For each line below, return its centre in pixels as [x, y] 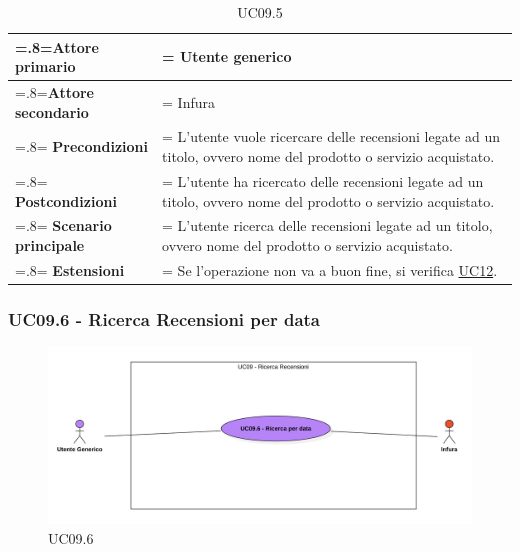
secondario [52, 111]
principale [50, 244]
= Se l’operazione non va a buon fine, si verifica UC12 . [330, 269]
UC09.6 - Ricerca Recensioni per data [164, 318]
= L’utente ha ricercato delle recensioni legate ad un [323, 180]
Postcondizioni [66, 200]
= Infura [188, 101]
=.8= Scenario [63, 225]
